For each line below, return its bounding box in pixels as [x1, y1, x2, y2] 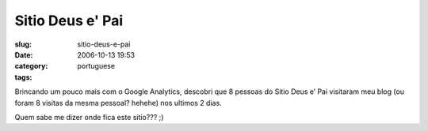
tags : [14, 72, 32, 82]
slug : [14, 39, 32, 49]
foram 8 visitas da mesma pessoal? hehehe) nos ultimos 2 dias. [14, 98, 222, 107]
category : [14, 62, 48, 71]
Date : [14, 50, 33, 59]
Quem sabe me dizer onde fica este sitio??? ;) [14, 112, 164, 122]
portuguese [77, 62, 115, 71]
